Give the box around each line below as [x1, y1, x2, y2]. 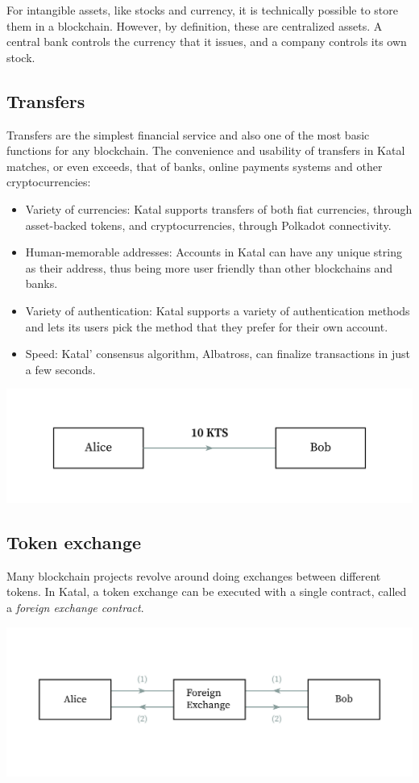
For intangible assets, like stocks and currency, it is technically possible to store [6, 2, 398, 18]
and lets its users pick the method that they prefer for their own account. [25, 318, 388, 335]
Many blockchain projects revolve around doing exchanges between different [6, 567, 381, 584]
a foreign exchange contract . [6, 599, 144, 616]
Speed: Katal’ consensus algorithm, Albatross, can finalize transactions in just [25, 345, 410, 362]
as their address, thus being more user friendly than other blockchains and [25, 259, 393, 276]
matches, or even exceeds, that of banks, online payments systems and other [6, 157, 383, 174]
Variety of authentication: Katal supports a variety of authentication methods [25, 302, 410, 319]
